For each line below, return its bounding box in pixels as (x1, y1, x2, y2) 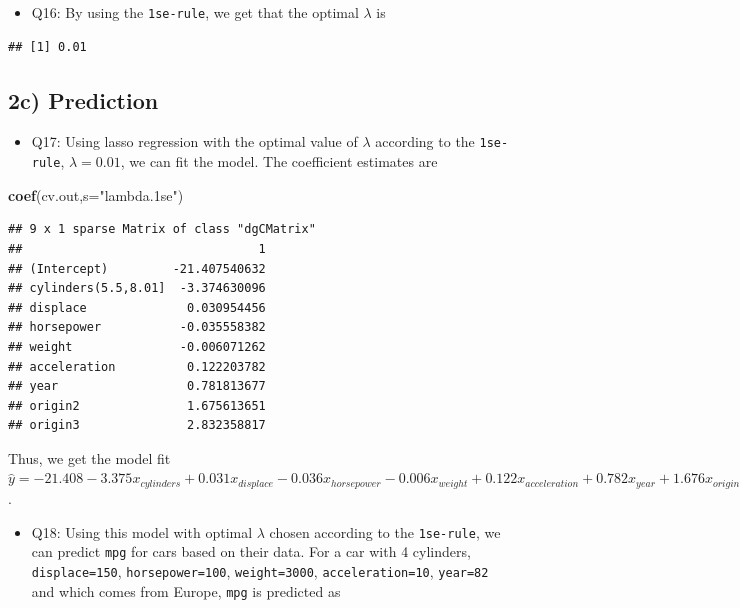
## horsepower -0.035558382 (8, 320, 266, 335)
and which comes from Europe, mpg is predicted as (31, 580, 341, 601)
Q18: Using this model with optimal (31, 521, 253, 542)
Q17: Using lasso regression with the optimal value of (31, 131, 358, 152)
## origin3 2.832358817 (8, 418, 266, 433)
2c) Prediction (8, 84, 159, 115)
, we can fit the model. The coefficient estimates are (120, 151, 438, 172)
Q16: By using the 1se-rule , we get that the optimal (31, 2, 359, 22)
